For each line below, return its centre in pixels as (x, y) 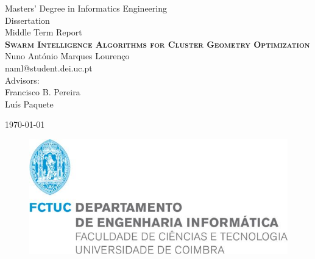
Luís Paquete (29, 104)
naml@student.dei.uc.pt (49, 67)
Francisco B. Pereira (43, 92)
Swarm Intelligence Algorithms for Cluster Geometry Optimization (157, 44)
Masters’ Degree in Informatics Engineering (86, 8)
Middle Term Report (44, 32)
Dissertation (27, 20)
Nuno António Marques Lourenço (67, 56)
